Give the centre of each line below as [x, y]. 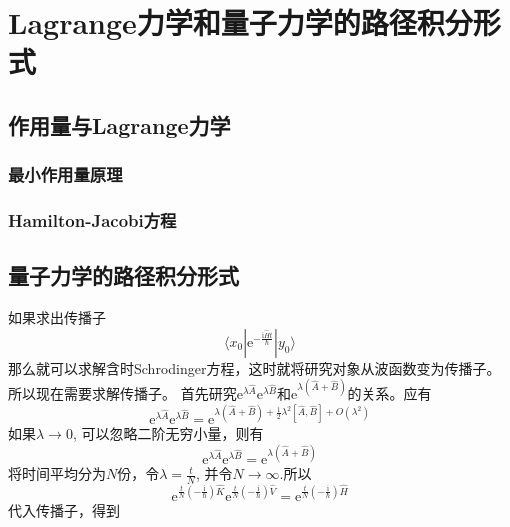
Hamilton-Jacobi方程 [92, 220]
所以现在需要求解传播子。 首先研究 [122, 392]
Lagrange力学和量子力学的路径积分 [240, 22]
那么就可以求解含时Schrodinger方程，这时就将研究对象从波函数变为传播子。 [254, 367]
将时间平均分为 [57, 473]
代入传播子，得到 [64, 510]
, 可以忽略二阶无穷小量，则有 [168, 433]
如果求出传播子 [57, 317]
